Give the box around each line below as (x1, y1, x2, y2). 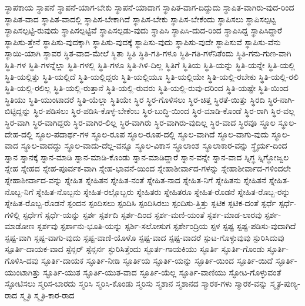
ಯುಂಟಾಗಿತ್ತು (5, 265, 41, 278)
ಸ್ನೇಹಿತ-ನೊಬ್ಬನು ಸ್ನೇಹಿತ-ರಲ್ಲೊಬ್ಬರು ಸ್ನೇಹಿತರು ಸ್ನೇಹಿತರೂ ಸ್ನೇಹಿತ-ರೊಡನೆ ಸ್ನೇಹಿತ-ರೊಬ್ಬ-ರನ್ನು (36, 185, 290, 197)
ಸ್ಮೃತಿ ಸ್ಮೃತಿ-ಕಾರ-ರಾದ (20, 288, 75, 301)
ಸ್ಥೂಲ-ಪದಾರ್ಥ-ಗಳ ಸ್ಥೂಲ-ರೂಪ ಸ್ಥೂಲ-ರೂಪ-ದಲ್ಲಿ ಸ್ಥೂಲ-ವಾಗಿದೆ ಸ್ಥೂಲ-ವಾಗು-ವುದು (35, 127, 269, 140)
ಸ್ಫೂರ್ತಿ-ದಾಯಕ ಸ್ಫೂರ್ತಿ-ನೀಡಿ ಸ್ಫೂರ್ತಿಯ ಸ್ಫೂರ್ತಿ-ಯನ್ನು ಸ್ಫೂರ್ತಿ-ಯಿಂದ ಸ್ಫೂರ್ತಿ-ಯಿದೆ (41, 254, 273, 267)
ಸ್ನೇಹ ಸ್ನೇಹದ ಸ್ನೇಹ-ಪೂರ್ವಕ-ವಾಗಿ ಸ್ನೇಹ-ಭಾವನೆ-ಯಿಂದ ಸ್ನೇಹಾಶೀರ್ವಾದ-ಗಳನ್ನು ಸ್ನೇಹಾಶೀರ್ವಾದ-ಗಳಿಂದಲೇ (5, 162, 291, 174)
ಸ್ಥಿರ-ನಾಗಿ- (267, 93, 295, 105)
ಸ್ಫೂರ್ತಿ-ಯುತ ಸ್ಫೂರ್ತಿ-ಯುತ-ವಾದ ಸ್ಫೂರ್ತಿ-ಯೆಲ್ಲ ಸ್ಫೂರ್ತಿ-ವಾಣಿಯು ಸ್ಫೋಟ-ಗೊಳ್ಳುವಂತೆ (43, 265, 281, 278)
